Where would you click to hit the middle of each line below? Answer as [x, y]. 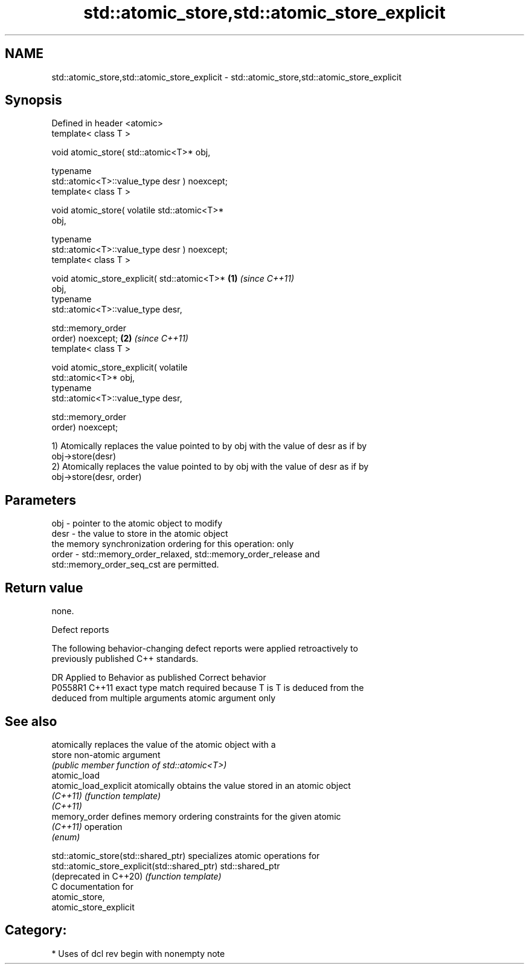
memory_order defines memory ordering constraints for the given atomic [196, 816]
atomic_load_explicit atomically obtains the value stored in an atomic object [201, 785]
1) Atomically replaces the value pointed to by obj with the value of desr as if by [209, 446]
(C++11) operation [87, 826]
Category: [36, 930]
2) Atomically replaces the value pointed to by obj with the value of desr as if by [210, 467]
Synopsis [34, 100]
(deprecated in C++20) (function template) [136, 876]
